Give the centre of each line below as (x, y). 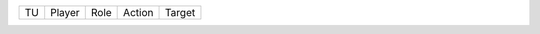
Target (180, 12)
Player (65, 12)
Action (138, 12)
